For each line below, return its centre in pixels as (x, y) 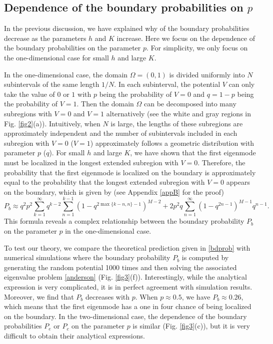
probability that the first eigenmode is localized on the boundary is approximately (130, 172)
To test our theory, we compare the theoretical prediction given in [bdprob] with (127, 247)
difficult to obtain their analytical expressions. (74, 335)
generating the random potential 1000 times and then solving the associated (120, 267)
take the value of (29, 94)
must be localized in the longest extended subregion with (91, 162)
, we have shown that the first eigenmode (193, 153)
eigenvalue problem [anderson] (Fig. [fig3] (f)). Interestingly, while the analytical (125, 277)
